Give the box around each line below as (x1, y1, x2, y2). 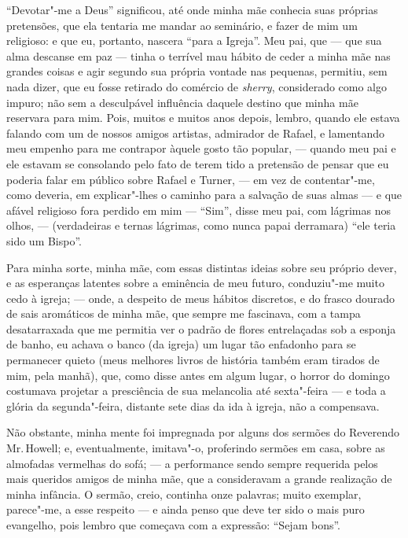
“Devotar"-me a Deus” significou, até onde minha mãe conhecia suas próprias (6, 2, 378, 17)
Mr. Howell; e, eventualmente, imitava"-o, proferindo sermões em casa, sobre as (6, 440, 385, 456)
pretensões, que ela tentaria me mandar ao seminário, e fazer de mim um (6, 17, 358, 33)
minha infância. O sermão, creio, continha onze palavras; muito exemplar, (6, 485, 362, 502)
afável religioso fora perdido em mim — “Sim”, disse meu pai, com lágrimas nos (6, 201, 391, 218)
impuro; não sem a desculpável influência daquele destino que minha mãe (6, 94, 358, 110)
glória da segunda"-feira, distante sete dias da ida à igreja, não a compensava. (6, 397, 380, 414)
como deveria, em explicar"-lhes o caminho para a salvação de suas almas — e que (6, 186, 402, 203)
